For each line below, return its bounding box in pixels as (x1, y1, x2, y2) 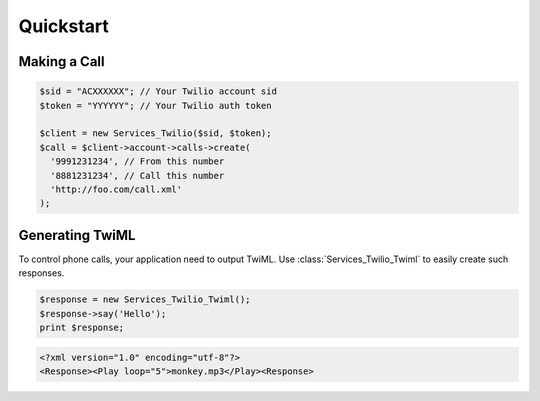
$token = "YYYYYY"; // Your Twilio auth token (39, 100, 272, 111)
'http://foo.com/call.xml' (50, 183, 183, 195)
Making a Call (18, 53, 105, 70)
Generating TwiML (18, 226, 136, 244)
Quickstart (18, 15, 110, 37)
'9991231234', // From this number (50, 156, 225, 167)
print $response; (39, 321, 125, 333)
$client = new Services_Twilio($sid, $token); (39, 128, 272, 139)
